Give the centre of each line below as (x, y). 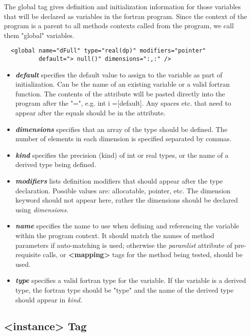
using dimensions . (42, 209)
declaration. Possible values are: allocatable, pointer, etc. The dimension (123, 190)
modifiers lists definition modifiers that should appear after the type (119, 181)
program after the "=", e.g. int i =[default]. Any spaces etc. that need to (123, 103)
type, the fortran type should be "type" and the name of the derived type (124, 289)
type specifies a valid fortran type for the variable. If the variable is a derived (131, 280)
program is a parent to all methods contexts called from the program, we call (119, 26)
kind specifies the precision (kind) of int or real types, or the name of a (122, 155)
